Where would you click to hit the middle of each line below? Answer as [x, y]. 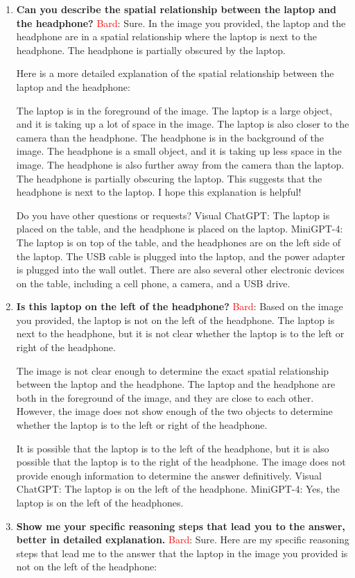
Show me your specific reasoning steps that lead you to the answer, [181, 526]
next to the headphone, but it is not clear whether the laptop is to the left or [180, 333]
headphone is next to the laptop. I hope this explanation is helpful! [159, 192]
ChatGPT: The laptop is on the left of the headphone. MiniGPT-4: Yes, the [178, 489]
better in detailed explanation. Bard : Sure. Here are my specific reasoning [183, 539]
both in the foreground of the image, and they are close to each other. [165, 397]
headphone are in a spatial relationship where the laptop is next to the [166, 36]
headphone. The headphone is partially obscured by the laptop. [151, 50]
